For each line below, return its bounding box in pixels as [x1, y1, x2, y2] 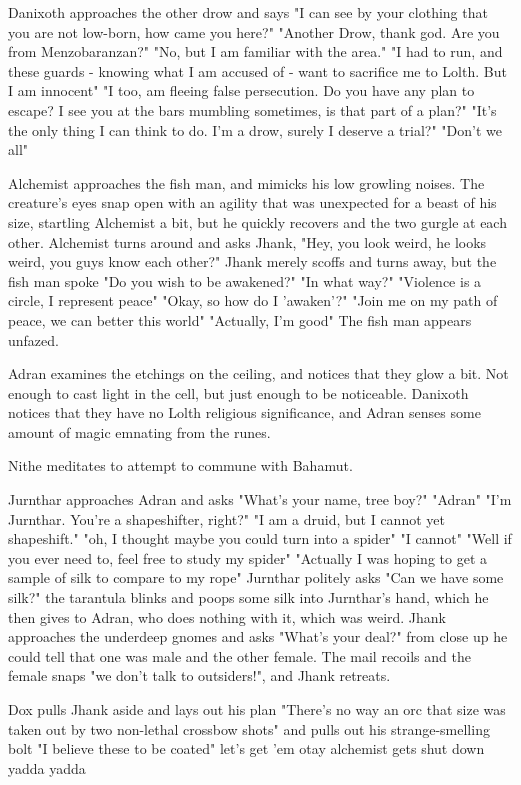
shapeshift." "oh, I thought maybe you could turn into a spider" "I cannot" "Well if [8, 528, 512, 549]
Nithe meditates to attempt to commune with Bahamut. [8, 455, 353, 476]
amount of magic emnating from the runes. [8, 421, 271, 442]
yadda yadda [8, 757, 86, 778]
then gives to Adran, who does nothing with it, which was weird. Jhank [8, 606, 447, 627]
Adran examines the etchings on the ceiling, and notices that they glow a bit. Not [8, 363, 509, 384]
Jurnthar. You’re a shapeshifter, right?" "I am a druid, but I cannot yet [8, 508, 445, 529]
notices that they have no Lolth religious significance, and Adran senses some [8, 402, 481, 423]
